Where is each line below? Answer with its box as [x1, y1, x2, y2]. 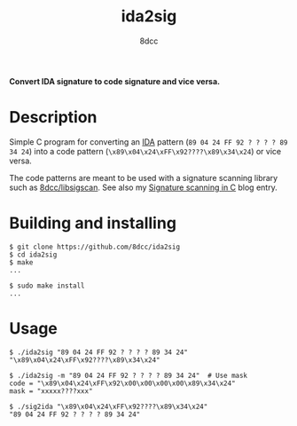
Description [9, 107, 98, 128]
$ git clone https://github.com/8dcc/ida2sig [9, 242, 180, 251]
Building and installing [9, 213, 177, 233]
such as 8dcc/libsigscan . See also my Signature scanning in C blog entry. [9, 182, 277, 193]
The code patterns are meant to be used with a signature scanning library [9, 172, 278, 183]
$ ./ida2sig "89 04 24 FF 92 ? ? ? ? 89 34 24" [9, 348, 189, 357]
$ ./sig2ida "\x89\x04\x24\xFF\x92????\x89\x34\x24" [9, 402, 208, 411]
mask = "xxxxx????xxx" [9, 386, 93, 396]
